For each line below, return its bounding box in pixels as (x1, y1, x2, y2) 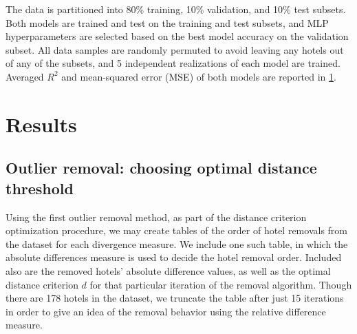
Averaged (6, 69, 44, 83)
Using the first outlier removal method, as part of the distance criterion (6, 209, 307, 224)
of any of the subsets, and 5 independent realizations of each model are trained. (6, 56, 340, 70)
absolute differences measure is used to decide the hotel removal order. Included (6, 250, 342, 264)
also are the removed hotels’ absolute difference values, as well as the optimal (6, 263, 331, 278)
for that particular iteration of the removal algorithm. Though (89, 277, 352, 291)
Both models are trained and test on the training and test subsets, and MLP (6, 15, 329, 30)
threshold (6, 177, 74, 198)
